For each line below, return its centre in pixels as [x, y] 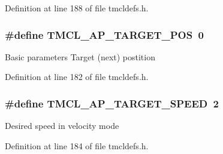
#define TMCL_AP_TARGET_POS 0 [104, 34]
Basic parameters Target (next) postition [80, 56]
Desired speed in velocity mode [62, 126]
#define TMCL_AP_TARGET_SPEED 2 [112, 103]
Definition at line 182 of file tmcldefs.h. [77, 77]
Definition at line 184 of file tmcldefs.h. [77, 145]
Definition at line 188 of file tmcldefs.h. [77, 8]
